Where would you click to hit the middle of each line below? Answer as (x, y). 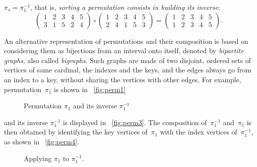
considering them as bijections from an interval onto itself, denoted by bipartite (124, 50)
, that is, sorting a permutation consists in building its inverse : (125, 7)
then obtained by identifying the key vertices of (76, 132)
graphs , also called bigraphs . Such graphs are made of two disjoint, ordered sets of (128, 60)
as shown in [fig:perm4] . (42, 141)
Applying (38, 158)
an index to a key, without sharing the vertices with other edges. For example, (123, 79)
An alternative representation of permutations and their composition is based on (126, 41)
